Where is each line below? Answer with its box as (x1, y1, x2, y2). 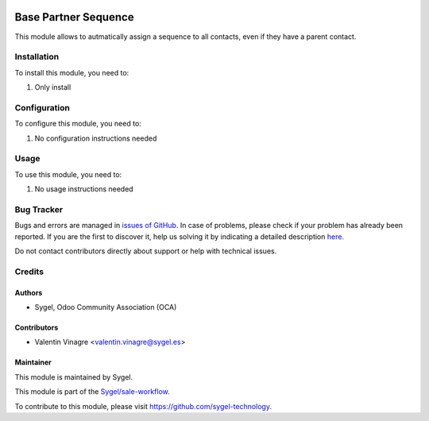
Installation (14, 52, 60, 63)
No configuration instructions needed (34, 133, 157, 143)
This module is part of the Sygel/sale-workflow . (14, 387, 170, 396)
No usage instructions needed (34, 184, 134, 194)
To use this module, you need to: (14, 169, 122, 179)
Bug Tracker (14, 203, 64, 214)
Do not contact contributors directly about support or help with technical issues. (14, 246, 277, 256)
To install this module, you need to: (14, 68, 129, 77)
